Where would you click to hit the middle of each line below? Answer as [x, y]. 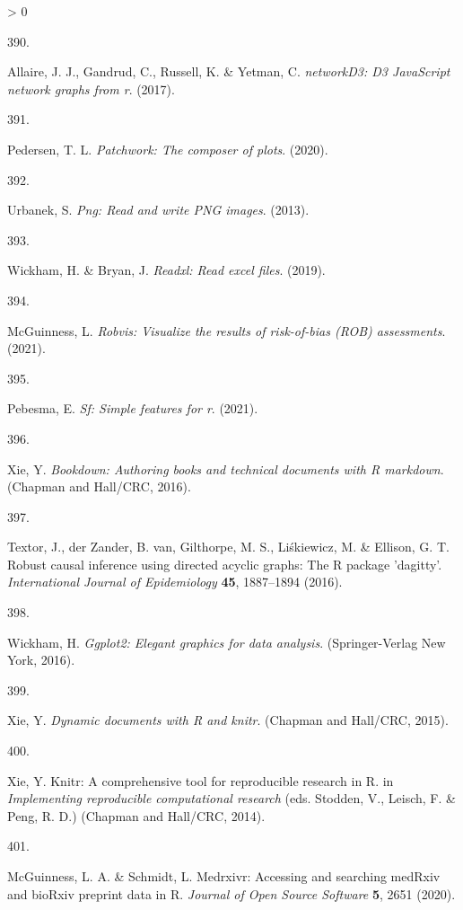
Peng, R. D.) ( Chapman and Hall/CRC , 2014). [136, 815]
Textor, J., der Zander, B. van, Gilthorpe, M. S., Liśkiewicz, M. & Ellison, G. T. [228, 547]
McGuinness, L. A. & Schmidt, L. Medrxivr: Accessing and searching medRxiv [224, 876]
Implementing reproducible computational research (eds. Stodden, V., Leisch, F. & [231, 798]
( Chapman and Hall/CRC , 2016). [99, 486]
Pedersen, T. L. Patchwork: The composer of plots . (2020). [168, 149]
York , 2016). [41, 660]
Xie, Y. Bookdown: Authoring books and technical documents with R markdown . [226, 468]
